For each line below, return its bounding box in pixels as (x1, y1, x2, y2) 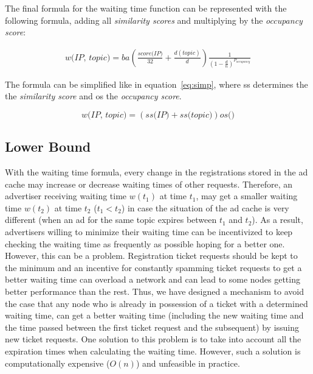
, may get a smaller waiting (196, 189, 298, 202)
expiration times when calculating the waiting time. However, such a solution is (5, 344, 301, 357)
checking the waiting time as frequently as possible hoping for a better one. (5, 237, 285, 250)
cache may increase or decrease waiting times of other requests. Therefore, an (5, 177, 293, 190)
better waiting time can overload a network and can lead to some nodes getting (5, 273, 300, 286)
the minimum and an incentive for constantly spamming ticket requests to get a (5, 261, 302, 273)
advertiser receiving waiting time (5, 189, 127, 202)
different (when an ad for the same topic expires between (5, 213, 217, 226)
